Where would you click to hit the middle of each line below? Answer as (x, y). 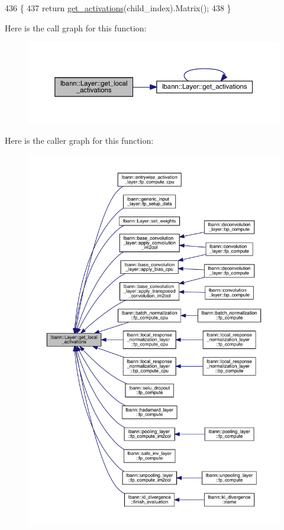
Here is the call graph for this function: (76, 28)
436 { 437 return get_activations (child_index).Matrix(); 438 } (118, 8)
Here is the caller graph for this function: (79, 140)
